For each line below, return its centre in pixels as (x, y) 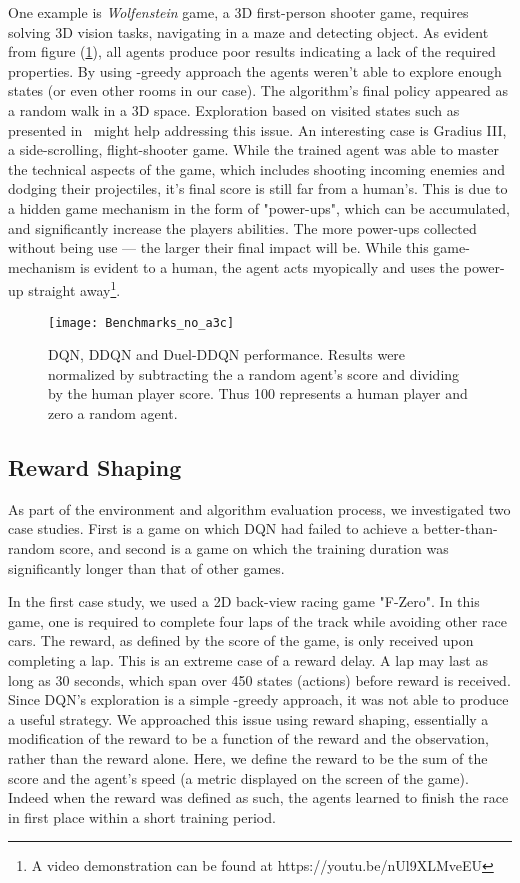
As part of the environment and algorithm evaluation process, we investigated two (259, 508)
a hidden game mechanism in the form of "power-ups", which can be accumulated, (259, 207)
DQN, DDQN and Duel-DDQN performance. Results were (227, 354)
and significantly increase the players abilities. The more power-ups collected (242, 227)
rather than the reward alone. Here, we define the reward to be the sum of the (248, 757)
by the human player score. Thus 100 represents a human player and (258, 393)
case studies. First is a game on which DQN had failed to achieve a (213, 528)
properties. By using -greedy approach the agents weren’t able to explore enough (255, 70)
